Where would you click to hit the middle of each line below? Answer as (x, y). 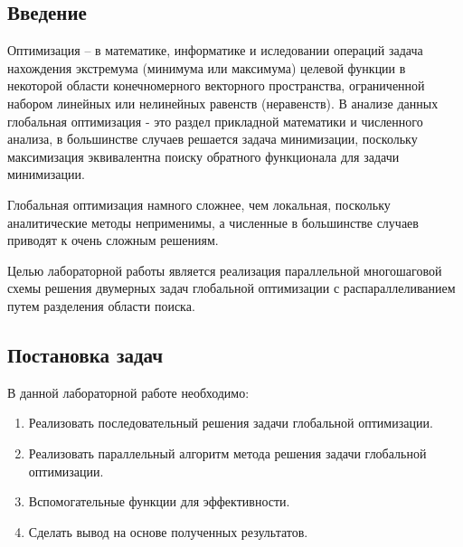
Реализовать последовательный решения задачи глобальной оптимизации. (231, 423)
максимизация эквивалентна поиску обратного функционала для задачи (203, 156)
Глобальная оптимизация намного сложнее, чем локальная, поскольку (199, 204)
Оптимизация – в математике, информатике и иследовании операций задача (215, 50)
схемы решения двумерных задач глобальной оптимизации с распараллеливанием (231, 288)
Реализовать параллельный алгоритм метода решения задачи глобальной (227, 453)
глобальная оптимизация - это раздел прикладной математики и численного (215, 121)
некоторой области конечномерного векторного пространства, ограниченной (216, 85)
